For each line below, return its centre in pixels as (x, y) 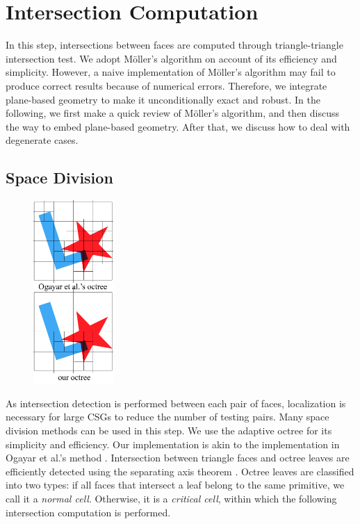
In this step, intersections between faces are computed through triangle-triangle (174, 45)
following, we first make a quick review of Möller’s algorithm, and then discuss (173, 113)
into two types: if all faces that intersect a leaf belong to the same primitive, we (175, 485)
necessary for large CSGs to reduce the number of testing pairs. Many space (167, 417)
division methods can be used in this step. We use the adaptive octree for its (169, 431)
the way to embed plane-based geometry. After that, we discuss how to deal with (178, 126)
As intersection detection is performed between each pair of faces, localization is (176, 403)
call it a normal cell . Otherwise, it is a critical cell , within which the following (171, 499)
